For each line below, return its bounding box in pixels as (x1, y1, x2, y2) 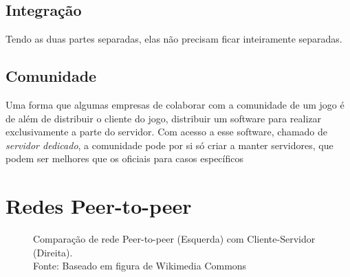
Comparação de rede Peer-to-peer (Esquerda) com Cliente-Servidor (33, 232, 316, 246)
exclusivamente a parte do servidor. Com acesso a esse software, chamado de (6, 124, 328, 139)
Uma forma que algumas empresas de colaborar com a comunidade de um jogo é (6, 98, 344, 111)
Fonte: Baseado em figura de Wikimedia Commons (33, 258, 247, 273)
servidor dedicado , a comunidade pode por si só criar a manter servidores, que (6, 137, 333, 152)
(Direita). (33, 245, 73, 259)
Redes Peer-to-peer (6, 192, 192, 220)
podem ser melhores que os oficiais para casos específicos (6, 151, 243, 166)
